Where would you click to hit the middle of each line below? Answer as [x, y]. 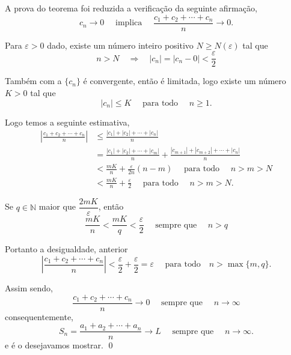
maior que [57, 206]
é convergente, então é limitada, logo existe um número [185, 81]
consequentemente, [39, 316]
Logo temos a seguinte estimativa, [67, 122]
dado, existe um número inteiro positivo [120, 45]
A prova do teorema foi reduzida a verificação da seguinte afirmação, [131, 8]
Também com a [33, 81]
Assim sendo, [29, 288]
